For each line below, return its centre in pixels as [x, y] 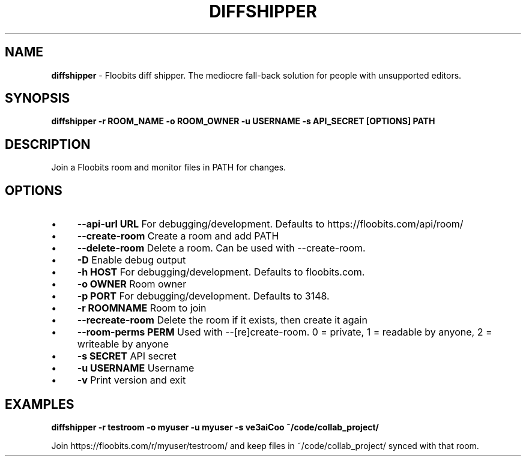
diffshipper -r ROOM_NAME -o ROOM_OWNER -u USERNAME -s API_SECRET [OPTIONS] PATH [243, 121]
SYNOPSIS [38, 98]
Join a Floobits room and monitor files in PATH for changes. [169, 167]
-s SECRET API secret [127, 356]
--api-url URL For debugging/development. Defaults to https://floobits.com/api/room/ [270, 224]
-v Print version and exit [131, 380]
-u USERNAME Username [136, 368]
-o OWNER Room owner [132, 284]
